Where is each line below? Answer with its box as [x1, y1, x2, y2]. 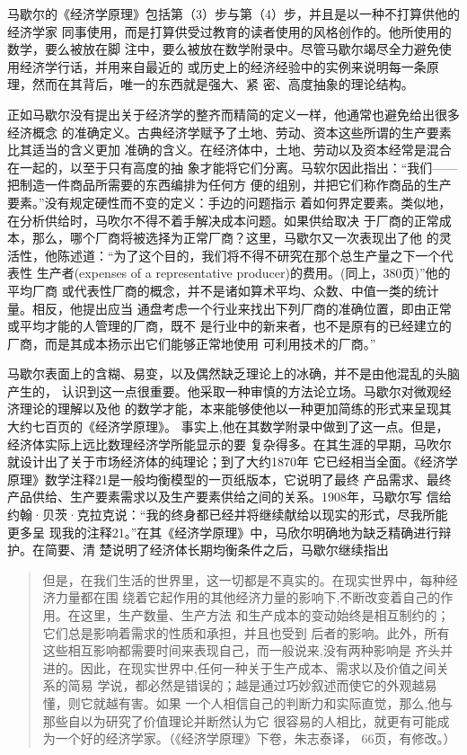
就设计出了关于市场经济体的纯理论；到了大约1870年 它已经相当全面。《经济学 [7, 452, 458, 471]
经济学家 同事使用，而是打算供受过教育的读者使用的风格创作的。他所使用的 [7, 22, 452, 40]
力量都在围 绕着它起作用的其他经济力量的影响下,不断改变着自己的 [55, 588, 441, 607]
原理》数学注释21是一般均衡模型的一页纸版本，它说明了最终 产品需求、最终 [7, 469, 452, 488]
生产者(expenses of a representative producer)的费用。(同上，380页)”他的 [36, 263, 451, 282]
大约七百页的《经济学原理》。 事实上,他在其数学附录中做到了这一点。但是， [7, 417, 449, 436]
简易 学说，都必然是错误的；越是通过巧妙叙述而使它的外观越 [67, 676, 425, 695]
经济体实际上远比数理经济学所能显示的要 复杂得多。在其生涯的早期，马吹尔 [7, 434, 452, 453]
